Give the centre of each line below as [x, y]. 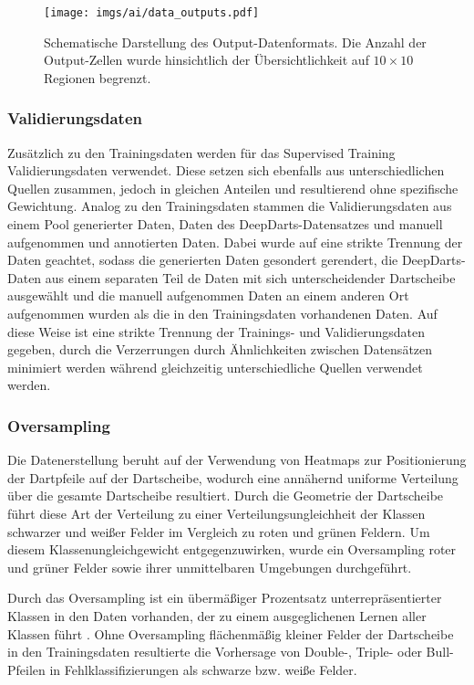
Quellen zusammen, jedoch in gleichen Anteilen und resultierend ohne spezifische [233, 188]
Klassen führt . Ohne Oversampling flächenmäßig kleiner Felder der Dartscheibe [231, 633]
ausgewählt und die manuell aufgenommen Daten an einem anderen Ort [208, 295]
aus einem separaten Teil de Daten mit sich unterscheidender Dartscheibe [250, 277]
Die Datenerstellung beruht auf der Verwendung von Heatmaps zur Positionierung [237, 460]
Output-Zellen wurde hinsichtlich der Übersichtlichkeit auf [206, 60]
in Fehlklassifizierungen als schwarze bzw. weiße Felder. [203, 669]
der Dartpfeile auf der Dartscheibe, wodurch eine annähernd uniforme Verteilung [233, 477]
